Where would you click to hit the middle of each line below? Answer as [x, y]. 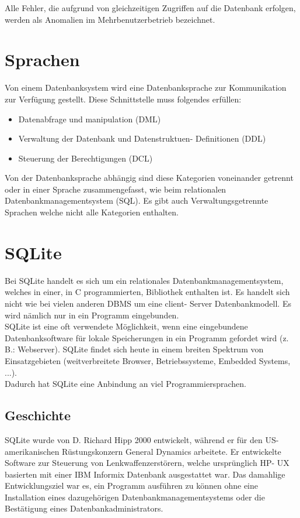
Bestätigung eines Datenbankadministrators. [84, 508]
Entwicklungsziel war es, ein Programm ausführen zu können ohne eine [131, 486]
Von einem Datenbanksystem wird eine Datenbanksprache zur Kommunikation [146, 88]
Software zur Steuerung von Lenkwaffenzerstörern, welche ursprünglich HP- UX [147, 463]
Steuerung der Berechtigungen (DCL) [86, 158]
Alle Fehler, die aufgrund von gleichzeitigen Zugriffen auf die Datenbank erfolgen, [150, 8]
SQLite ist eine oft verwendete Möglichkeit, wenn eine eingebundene [126, 326]
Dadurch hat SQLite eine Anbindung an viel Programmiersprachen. [125, 384]
